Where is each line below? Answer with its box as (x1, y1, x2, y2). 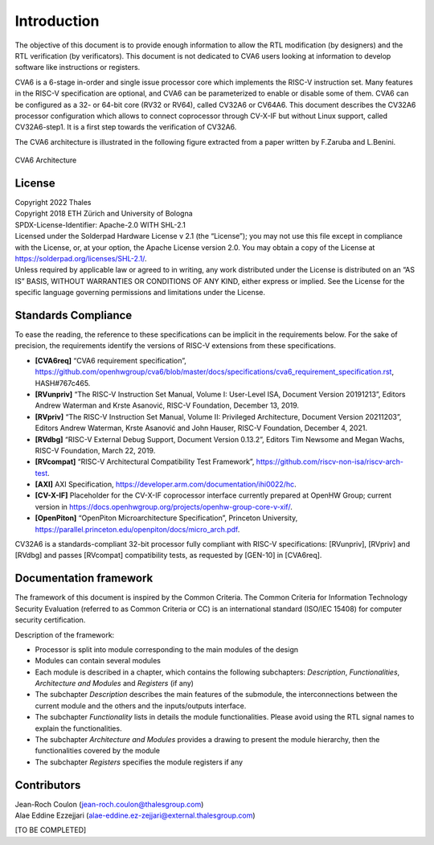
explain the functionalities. (35, 724, 122, 733)
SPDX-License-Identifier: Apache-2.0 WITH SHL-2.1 (14, 219, 186, 229)
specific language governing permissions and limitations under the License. (14, 288, 265, 297)
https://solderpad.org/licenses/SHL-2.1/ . (14, 253, 148, 263)
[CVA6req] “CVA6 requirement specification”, (35, 355, 186, 365)
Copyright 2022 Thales (14, 197, 92, 207)
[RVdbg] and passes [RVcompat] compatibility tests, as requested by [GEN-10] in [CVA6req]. (14, 551, 322, 560)
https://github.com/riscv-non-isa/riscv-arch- (256, 457, 404, 466)
